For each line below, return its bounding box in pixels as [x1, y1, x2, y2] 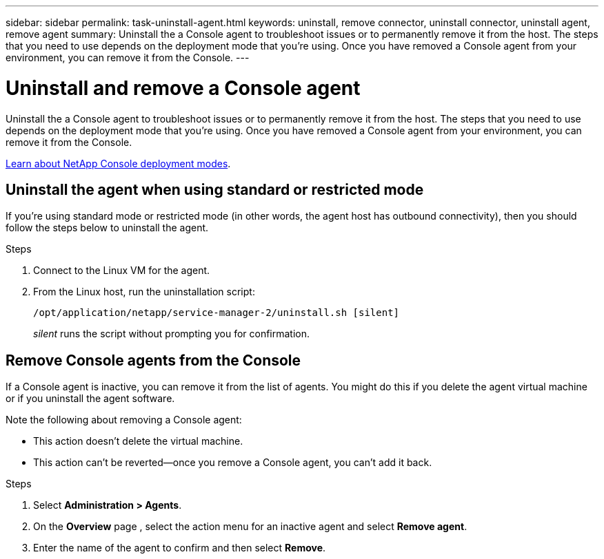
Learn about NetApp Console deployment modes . [6, 157, 231, 169]
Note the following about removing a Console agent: [6, 414, 242, 426]
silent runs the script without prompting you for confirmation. [33, 328, 310, 340]
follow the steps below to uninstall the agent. [6, 222, 209, 234]
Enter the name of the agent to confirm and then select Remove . [33, 542, 326, 554]
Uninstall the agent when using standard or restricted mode [6, 180, 424, 198]
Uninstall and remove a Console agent [6, 76, 361, 100]
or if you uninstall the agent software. [6, 392, 175, 405]
